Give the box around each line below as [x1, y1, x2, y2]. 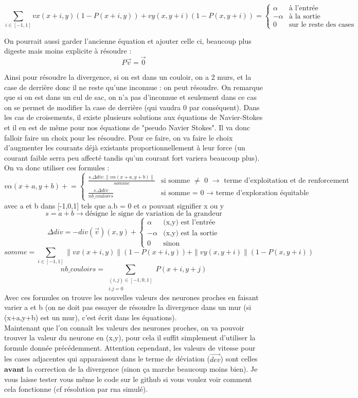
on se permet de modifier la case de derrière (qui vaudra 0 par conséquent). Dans [4, 101, 260, 112]
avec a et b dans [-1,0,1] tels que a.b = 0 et [4, 200, 140, 211]
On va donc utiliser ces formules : [4, 162, 110, 173]
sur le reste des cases [289, 21, 354, 29]
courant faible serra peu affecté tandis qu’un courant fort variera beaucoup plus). [4, 152, 260, 163]
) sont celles [220, 353, 258, 364]
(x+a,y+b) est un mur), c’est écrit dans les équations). [4, 312, 177, 323]
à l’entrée [289, 5, 318, 12]
